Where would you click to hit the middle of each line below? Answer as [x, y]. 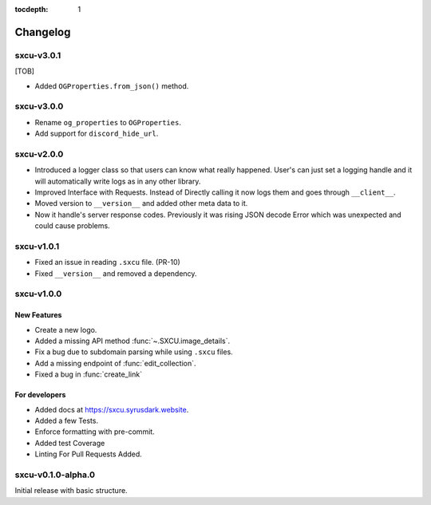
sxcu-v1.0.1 [37, 246]
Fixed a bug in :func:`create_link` [89, 374]
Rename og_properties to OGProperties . [108, 122]
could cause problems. [73, 226]
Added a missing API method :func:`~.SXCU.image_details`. [132, 341]
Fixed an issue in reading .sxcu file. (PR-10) [108, 262]
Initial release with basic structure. [71, 491]
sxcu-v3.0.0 [39, 106]
